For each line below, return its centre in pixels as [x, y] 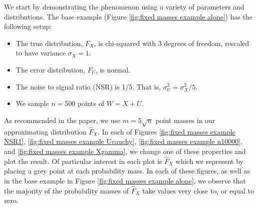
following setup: [28, 26]
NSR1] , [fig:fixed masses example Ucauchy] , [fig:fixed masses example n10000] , [123, 141]
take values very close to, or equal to [198, 190]
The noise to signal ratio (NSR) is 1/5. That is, [88, 86]
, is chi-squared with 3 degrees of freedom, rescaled [172, 43]
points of [91, 103]
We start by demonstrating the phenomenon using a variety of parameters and [124, 6]
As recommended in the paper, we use [62, 120]
